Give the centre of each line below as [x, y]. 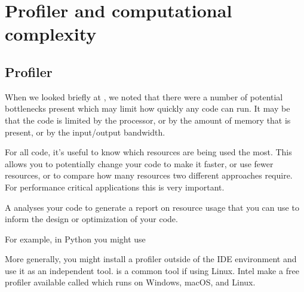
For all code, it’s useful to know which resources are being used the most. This [148, 152]
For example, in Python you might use [75, 239]
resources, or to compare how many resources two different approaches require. [149, 175]
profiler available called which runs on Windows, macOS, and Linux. [130, 282]
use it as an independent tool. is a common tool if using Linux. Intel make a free [152, 270]
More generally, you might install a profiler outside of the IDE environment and [151, 259]
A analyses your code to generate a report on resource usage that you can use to [152, 207]
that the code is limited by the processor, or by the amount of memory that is [148, 120]
